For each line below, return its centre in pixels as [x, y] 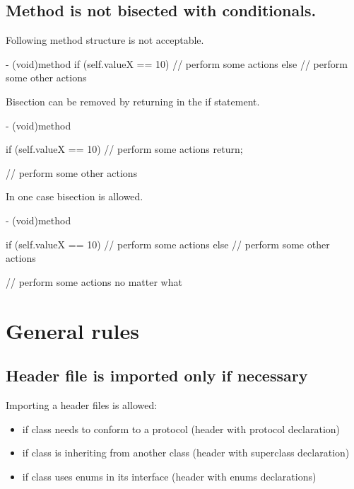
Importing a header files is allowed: [82, 404]
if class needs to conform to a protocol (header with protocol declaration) [181, 428]
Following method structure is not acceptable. [105, 40]
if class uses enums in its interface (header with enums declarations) [169, 476]
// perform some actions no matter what [94, 281]
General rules [72, 330]
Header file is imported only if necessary [157, 375]
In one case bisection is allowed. [75, 196]
